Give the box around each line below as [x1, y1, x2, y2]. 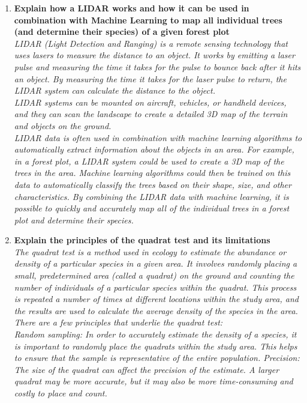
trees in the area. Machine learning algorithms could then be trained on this [14, 166, 291, 179]
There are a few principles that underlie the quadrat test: [14, 316, 223, 329]
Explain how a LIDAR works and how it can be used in [14, 2, 249, 14]
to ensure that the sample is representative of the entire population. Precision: [14, 351, 300, 364]
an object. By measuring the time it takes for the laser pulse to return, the [14, 72, 287, 85]
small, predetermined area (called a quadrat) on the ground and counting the [14, 269, 294, 282]
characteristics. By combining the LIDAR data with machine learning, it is [14, 190, 289, 202]
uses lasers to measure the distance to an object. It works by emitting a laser [14, 49, 295, 61]
